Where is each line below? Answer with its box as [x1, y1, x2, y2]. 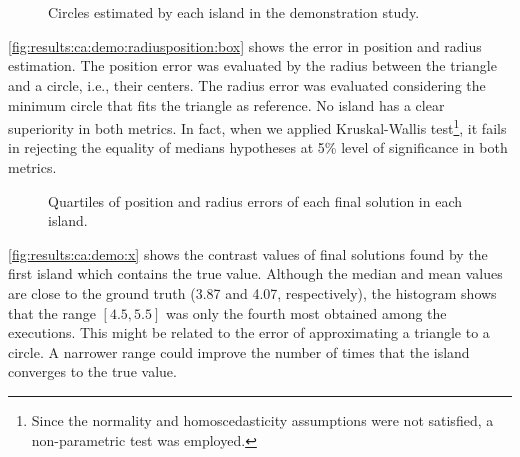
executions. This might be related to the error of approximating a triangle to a [8, 322, 490, 343]
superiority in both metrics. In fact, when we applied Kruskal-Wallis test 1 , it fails [8, 115, 507, 138]
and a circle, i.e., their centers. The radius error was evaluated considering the [8, 74, 486, 95]
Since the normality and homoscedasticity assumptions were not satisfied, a [31, 409, 494, 430]
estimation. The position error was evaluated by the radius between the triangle [8, 55, 497, 76]
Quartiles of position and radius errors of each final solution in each [48, 190, 463, 211]
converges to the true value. [8, 361, 177, 382]
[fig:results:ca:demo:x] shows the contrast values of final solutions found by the [8, 243, 488, 264]
